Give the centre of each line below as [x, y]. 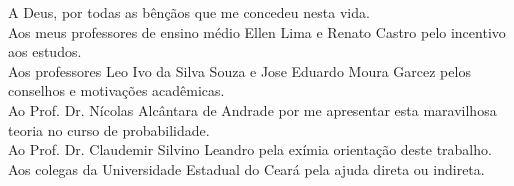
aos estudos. [45, 51]
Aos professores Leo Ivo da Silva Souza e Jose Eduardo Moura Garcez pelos [239, 70]
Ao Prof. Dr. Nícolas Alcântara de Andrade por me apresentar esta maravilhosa [252, 109]
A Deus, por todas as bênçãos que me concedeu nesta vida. [189, 12]
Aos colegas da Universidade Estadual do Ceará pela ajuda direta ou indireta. [246, 168]
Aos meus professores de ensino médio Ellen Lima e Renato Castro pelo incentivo [257, 31]
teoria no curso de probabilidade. [109, 129]
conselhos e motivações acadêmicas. [116, 90]
